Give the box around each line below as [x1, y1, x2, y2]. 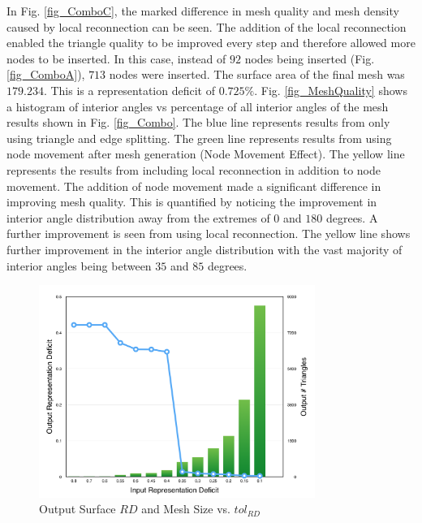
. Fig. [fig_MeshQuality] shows [254, 81, 407, 98]
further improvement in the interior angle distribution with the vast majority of [6, 240, 403, 257]
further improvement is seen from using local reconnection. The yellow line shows [6, 225, 411, 242]
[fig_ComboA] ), [6, 66, 85, 83]
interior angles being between [6, 257, 152, 274]
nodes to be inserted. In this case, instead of [6, 50, 226, 67]
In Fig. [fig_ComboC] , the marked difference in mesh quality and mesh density [6, 2, 399, 19]
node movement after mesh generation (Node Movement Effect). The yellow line [6, 145, 405, 162]
